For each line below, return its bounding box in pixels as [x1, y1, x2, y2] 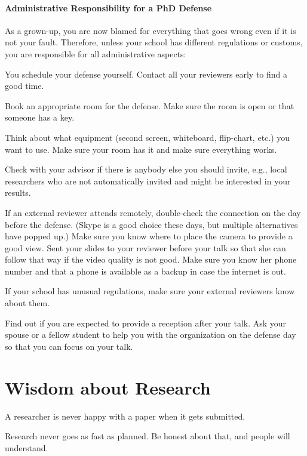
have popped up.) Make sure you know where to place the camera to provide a [5, 230, 293, 242]
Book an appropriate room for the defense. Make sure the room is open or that [5, 99, 294, 112]
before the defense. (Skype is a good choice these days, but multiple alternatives [5, 218, 298, 230]
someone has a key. [5, 111, 75, 124]
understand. [5, 441, 48, 454]
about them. [5, 297, 50, 309]
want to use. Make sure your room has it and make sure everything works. [5, 143, 277, 155]
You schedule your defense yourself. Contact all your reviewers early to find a [5, 67, 288, 80]
